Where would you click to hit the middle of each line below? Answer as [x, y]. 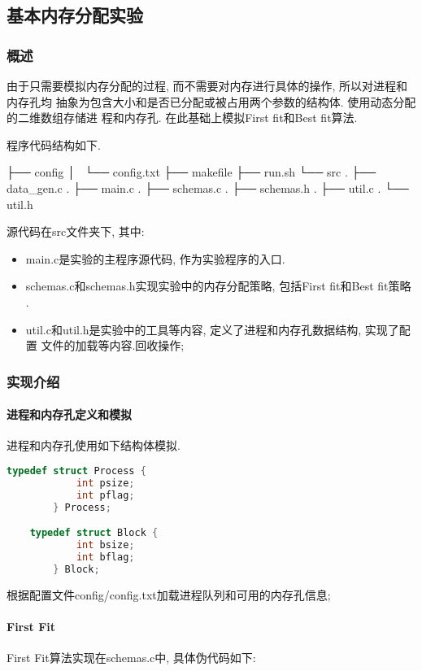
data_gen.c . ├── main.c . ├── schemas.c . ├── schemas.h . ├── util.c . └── [208, 187]
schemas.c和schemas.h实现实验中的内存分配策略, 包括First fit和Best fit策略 [218, 286]
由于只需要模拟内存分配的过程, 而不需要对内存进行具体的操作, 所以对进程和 [207, 85]
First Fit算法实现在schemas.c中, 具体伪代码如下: [131, 657]
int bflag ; [105, 557]
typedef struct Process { [76, 471]
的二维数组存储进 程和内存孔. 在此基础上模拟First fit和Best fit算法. [182, 118]
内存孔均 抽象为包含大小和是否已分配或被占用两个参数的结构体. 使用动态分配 [211, 101]
